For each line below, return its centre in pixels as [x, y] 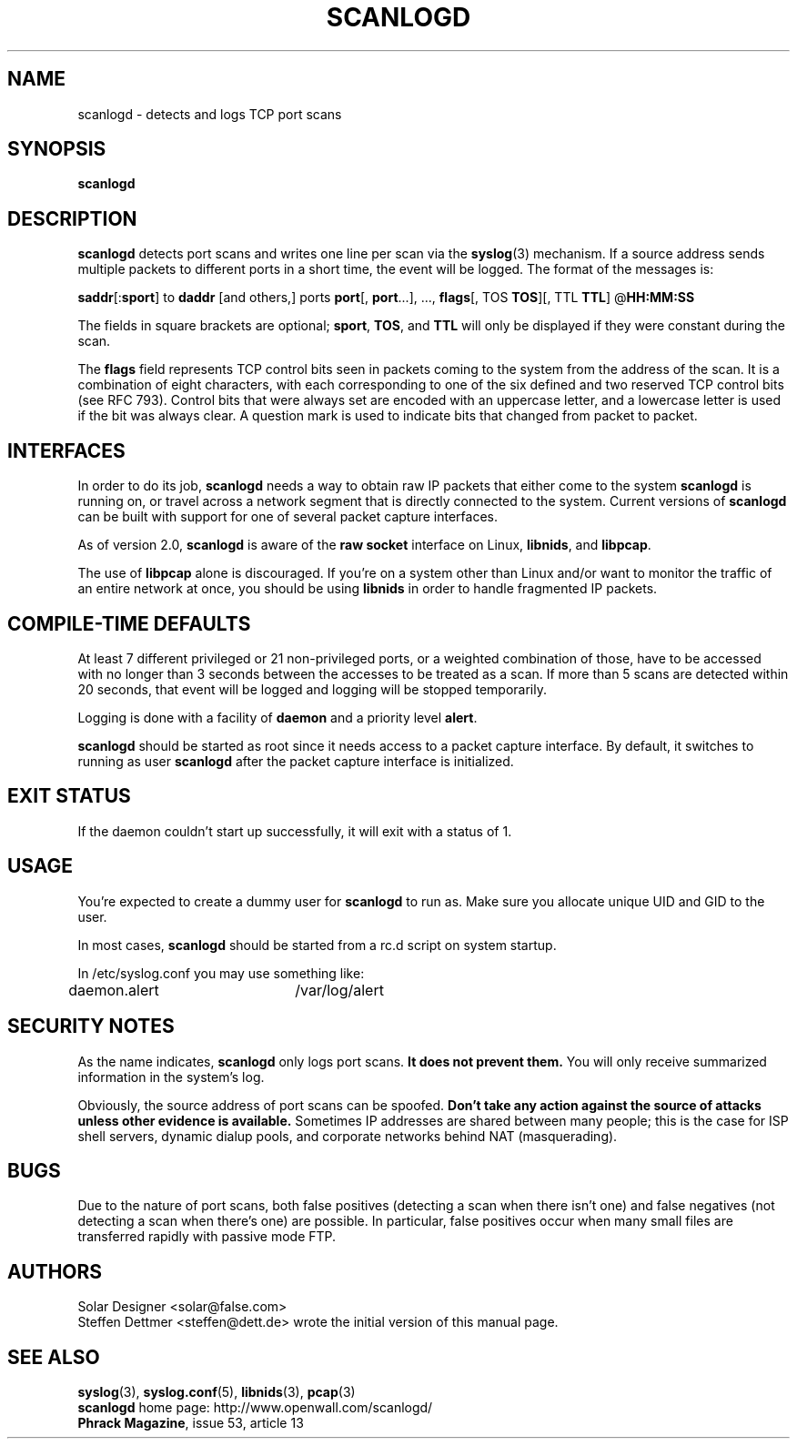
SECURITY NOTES [91, 1026]
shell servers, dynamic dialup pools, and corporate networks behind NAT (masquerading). [348, 1136]
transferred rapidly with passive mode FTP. [207, 1237]
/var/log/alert [339, 990]
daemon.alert [114, 990]
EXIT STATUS [69, 796]
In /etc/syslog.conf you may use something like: [221, 973]
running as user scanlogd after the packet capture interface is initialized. [296, 761]
